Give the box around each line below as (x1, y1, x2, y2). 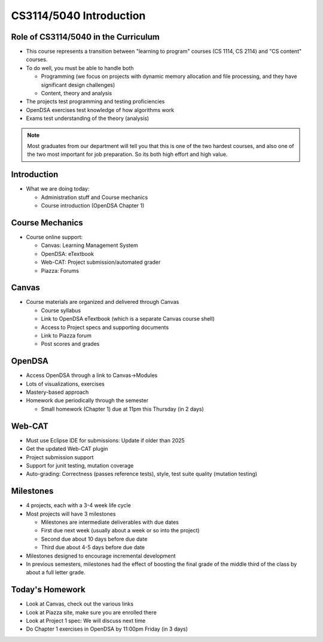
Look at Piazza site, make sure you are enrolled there (26, 608, 157, 616)
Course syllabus (41, 306, 81, 314)
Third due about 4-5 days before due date (41, 544, 145, 551)
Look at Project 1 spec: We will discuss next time (26, 617, 146, 625)
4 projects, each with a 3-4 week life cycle (26, 502, 131, 509)
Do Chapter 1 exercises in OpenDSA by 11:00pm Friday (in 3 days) (26, 625, 188, 632)
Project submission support (26, 453, 94, 461)
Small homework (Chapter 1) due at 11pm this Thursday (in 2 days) (41, 405, 205, 412)
